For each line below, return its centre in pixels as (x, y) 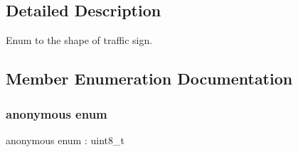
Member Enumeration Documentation (149, 78)
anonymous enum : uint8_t (65, 140)
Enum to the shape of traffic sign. (79, 40)
